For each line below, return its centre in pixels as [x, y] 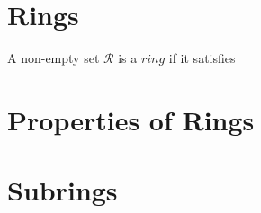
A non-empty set [54, 58]
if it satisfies [202, 58]
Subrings [63, 190]
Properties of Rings [131, 119]
